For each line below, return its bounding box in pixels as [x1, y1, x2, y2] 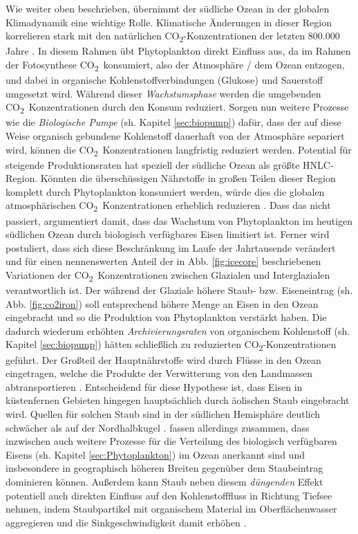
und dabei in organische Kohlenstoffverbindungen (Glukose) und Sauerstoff [6, 73, 323, 87]
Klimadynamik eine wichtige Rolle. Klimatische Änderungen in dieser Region [6, 15, 332, 29]
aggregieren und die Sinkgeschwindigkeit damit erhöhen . [6, 515, 247, 529]
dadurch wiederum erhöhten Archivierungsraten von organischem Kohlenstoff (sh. [6, 323, 350, 338]
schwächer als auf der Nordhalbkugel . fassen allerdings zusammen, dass [6, 420, 310, 434]
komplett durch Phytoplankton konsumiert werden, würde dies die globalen [6, 184, 325, 199]
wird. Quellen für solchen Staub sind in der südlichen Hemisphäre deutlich [6, 406, 321, 421]
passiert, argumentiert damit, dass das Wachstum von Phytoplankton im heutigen [6, 213, 353, 228]
